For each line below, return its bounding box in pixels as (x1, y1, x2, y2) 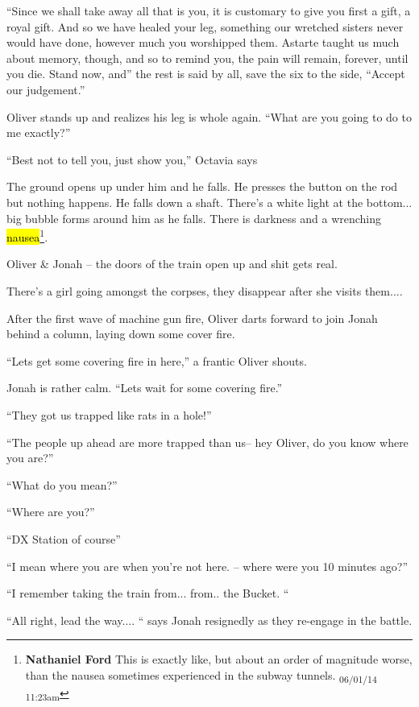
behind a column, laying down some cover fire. (6, 325, 235, 342)
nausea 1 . (6, 226, 48, 245)
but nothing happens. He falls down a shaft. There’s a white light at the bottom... (6, 193, 413, 210)
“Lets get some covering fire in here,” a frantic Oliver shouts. (6, 352, 307, 369)
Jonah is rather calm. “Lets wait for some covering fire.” (6, 379, 283, 396)
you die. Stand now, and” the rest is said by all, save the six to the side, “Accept (6, 65, 405, 82)
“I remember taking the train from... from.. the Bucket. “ (6, 585, 289, 602)
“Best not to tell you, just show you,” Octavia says (6, 151, 258, 167)
